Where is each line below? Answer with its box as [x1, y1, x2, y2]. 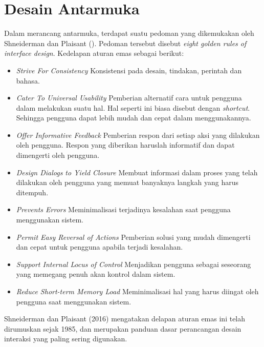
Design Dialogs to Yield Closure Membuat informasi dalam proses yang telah [16, 167, 258, 177]
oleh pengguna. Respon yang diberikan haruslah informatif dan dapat [16, 139, 235, 150]
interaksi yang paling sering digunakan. [4, 333, 127, 344]
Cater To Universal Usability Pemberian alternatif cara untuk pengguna [16, 92, 242, 103]
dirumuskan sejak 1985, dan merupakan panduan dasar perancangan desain [4, 323, 241, 334]
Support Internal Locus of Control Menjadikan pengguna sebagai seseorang [16, 258, 251, 269]
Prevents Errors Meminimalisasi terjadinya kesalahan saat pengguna [16, 204, 231, 215]
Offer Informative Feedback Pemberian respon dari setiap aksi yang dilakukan [16, 129, 260, 140]
